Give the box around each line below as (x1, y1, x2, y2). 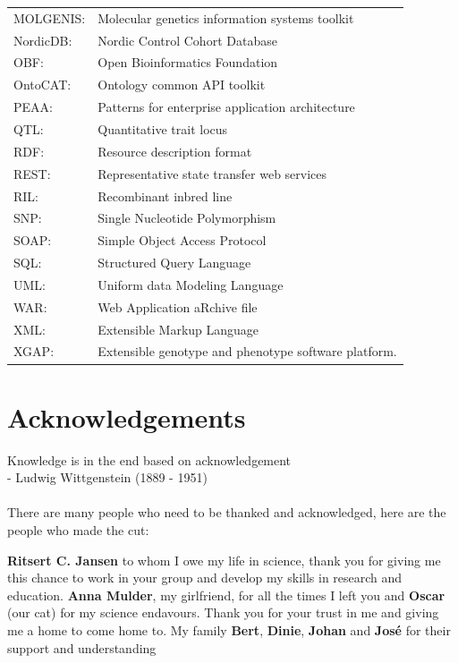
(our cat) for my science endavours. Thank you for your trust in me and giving (7, 603, 439, 622)
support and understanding (7, 638, 157, 657)
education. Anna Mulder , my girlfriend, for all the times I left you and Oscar (7, 585, 445, 604)
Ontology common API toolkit (98, 75, 266, 94)
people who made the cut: (7, 521, 149, 539)
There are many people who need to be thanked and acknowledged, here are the (7, 503, 446, 522)
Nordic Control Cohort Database (98, 30, 277, 49)
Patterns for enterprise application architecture (98, 98, 355, 116)
